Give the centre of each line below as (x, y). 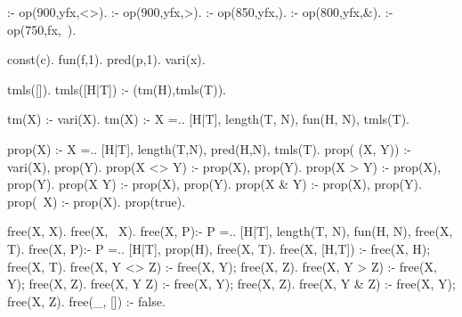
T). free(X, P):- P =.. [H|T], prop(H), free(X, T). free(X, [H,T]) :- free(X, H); (219, 248)
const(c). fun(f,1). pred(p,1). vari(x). (106, 59)
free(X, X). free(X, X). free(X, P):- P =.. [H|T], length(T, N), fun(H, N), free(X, (230, 231)
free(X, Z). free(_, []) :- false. (86, 301)
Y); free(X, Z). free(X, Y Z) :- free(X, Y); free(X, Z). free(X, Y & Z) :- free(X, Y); (231, 284)
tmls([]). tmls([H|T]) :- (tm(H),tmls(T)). (117, 89)
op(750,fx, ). (42, 29)
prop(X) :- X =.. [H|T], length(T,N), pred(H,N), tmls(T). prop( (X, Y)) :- (209, 148)
